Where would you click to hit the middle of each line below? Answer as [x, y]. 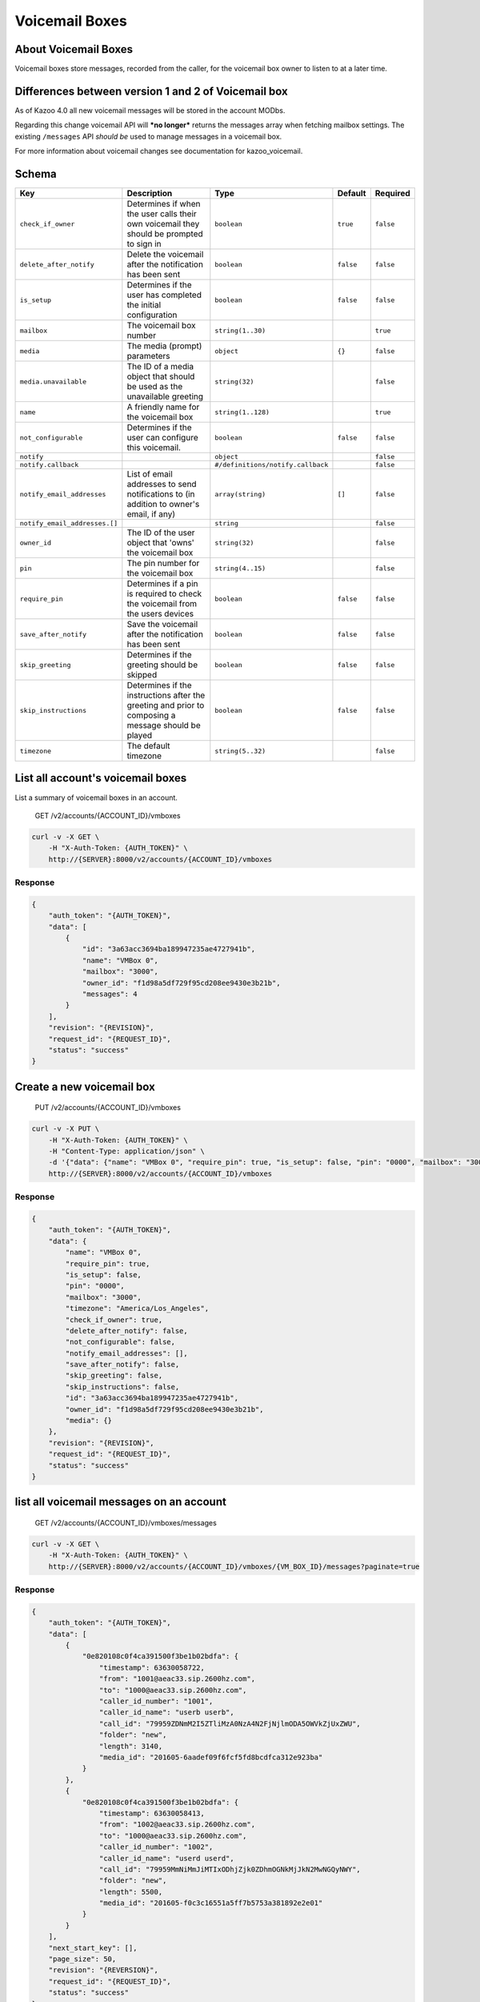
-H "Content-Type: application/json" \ [127, 1152]
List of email [150, 474]
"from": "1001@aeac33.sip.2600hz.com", [177, 1679]
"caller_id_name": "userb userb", [167, 1713]
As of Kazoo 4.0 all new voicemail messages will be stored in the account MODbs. [150, 110]
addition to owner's [163, 505]
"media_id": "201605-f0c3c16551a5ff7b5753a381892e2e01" [211, 1903]
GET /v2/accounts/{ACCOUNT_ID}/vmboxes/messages [126, 1523]
